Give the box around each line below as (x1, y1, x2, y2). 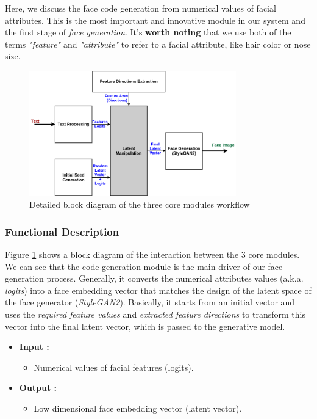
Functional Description (5, 224, 119, 239)
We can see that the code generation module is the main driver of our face (5, 260, 283, 272)
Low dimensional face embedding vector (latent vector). (34, 402, 242, 415)
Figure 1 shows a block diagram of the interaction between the (5, 248, 239, 261)
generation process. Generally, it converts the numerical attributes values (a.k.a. (5, 272, 304, 285)
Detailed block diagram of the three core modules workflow (29, 198, 250, 211)
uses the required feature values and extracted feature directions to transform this (5, 308, 306, 321)
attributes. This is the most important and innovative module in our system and (5, 13, 305, 26)
